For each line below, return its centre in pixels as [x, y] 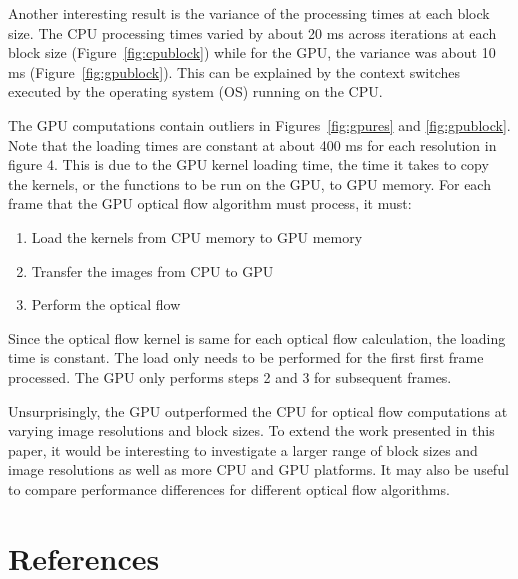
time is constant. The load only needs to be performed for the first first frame [246, 357]
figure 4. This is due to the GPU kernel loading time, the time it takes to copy [248, 164]
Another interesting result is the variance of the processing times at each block [249, 13]
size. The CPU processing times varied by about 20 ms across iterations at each [252, 32]
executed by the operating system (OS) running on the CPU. [195, 91]
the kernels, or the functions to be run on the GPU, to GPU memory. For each [249, 183]
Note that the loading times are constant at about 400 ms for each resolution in [252, 144]
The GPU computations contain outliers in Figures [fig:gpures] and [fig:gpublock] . [259, 124]
